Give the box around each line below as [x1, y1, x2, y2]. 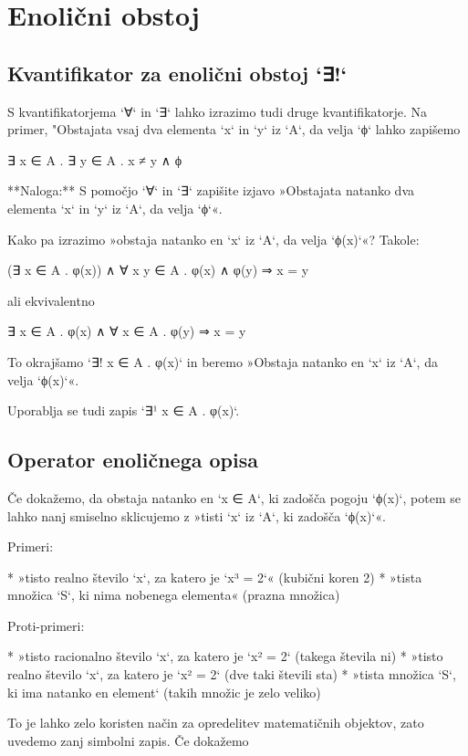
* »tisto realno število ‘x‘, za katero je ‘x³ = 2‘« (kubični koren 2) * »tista [7, 567, 422, 586]
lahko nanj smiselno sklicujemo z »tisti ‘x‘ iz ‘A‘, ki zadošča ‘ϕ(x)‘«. [7, 506, 386, 525]
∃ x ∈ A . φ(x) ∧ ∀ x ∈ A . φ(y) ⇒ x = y [7, 321, 246, 341]
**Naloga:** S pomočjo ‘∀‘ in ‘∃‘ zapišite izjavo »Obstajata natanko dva [7, 181, 414, 200]
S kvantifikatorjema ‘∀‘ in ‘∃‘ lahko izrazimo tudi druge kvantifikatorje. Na [7, 101, 428, 121]
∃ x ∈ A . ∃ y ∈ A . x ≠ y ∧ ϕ [7, 150, 182, 169]
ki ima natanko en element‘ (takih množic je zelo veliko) [7, 682, 321, 701]
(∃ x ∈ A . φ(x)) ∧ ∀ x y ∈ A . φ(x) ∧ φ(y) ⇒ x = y [7, 260, 309, 279]
